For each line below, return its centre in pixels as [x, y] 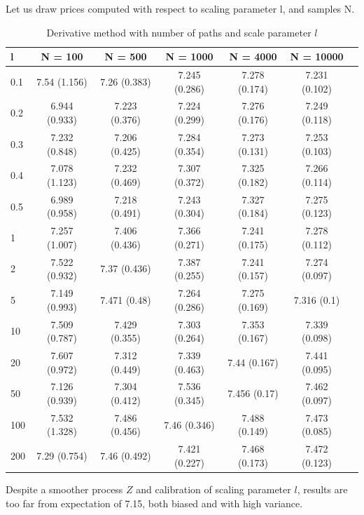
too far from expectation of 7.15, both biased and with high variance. [154, 503]
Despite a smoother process [64, 489]
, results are [322, 489]
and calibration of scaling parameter [213, 489]
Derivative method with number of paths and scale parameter [179, 32]
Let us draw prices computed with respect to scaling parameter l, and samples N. [180, 8]
